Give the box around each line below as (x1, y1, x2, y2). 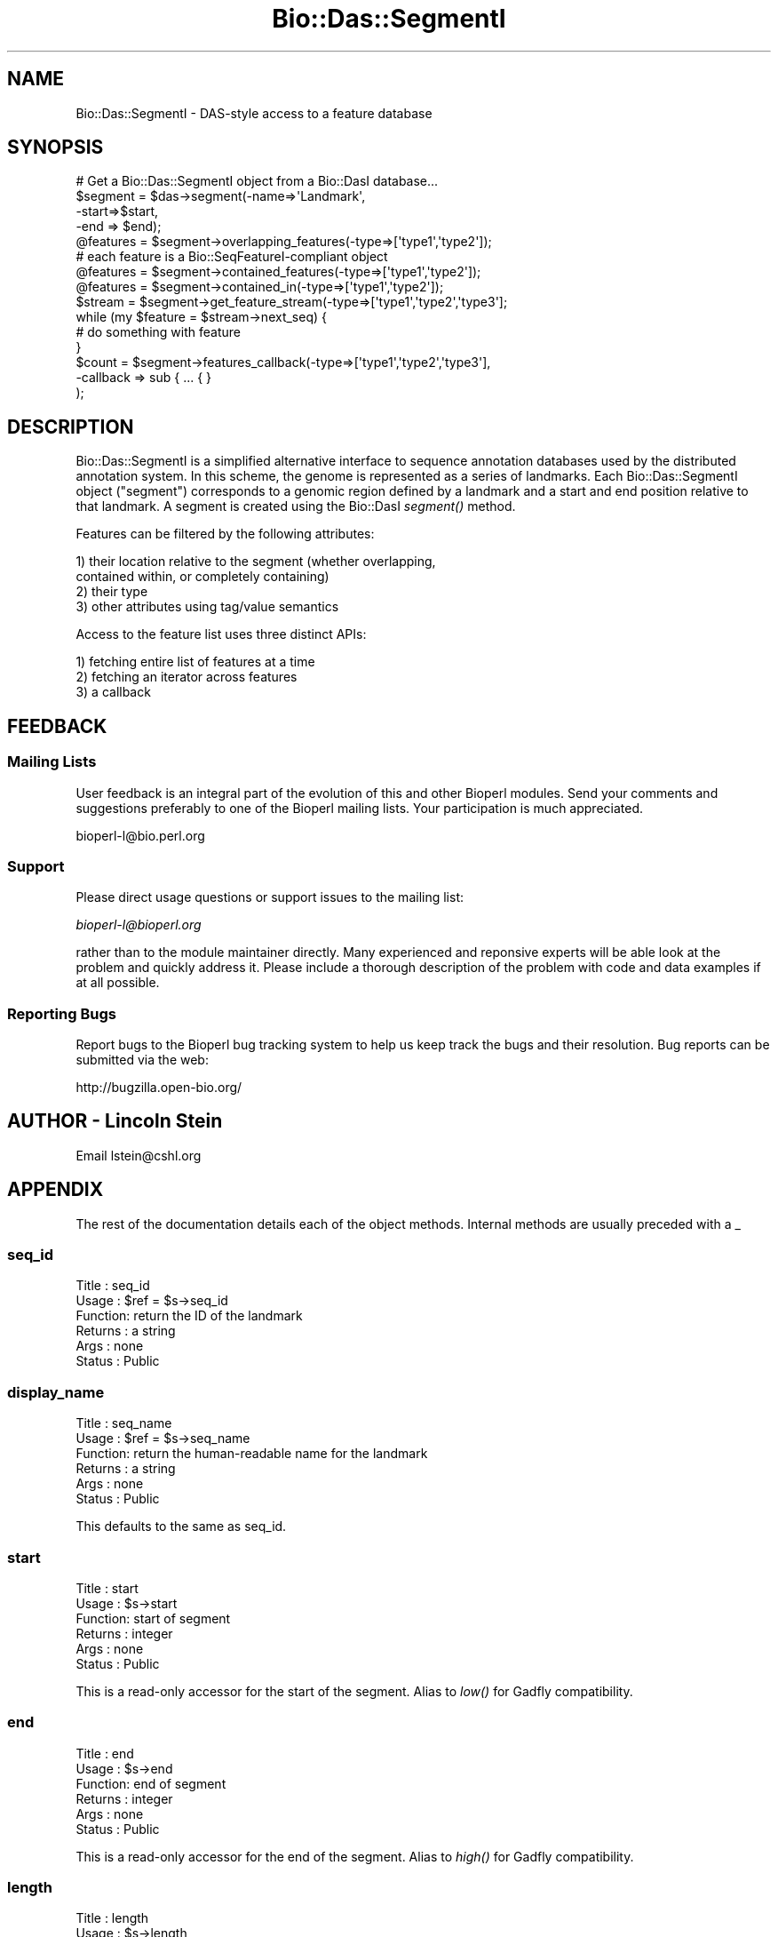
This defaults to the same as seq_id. (75, 1519, 287, 1534)
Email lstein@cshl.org (75, 1147, 202, 1163)
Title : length (75, 1910, 149, 1926)
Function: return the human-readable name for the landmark (75, 1446, 428, 1462)
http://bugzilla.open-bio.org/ (75, 1080, 242, 1095)
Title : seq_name (75, 1415, 172, 1431)
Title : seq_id (75, 1278, 150, 1294)
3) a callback (75, 684, 151, 700)
